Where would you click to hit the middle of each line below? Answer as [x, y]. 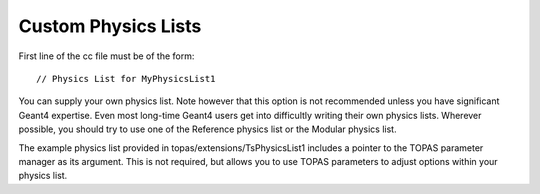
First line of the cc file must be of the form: [106, 56]
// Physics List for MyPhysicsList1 [126, 78]
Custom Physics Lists [110, 26]
